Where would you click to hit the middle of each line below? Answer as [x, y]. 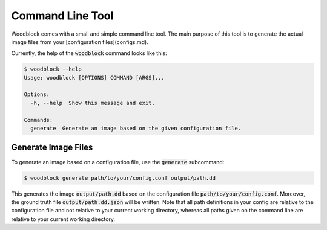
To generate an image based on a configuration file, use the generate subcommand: [118, 162]
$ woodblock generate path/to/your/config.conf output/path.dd [120, 178]
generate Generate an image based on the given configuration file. [136, 129]
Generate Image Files [52, 148]
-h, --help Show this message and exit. [93, 103]
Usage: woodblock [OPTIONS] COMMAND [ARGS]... [94, 78]
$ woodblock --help [53, 69]
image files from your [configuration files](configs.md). [80, 42]
